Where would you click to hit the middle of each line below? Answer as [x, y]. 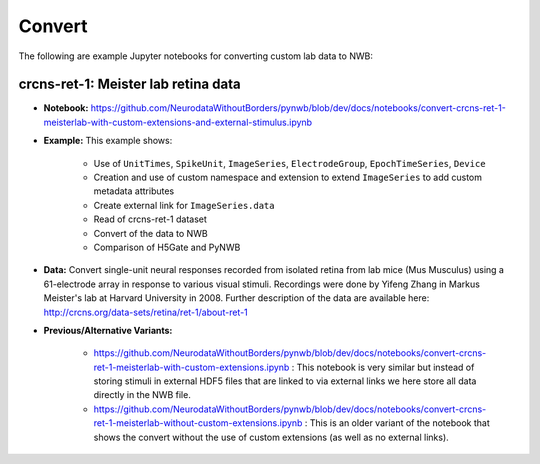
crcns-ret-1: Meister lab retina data [129, 84]
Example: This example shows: [108, 141]
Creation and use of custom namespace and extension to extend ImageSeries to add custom [287, 177]
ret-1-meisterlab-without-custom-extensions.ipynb [198, 423]
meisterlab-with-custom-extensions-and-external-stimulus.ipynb [178, 122]
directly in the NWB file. [142, 395]
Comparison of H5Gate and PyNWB [167, 247]
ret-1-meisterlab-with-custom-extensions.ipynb [191, 367]
